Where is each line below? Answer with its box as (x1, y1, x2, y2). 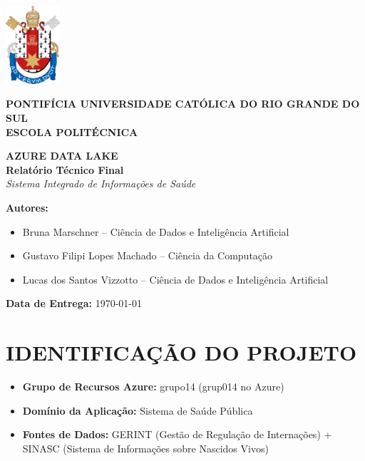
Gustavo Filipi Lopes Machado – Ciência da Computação (22, 248, 273, 263)
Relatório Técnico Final (6, 162, 124, 177)
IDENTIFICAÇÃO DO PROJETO (6, 338, 357, 367)
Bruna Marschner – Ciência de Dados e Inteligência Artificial (22, 224, 289, 239)
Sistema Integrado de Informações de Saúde (6, 176, 196, 191)
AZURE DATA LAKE (6, 148, 118, 163)
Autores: (6, 200, 48, 214)
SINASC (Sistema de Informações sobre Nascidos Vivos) (22, 440, 269, 455)
